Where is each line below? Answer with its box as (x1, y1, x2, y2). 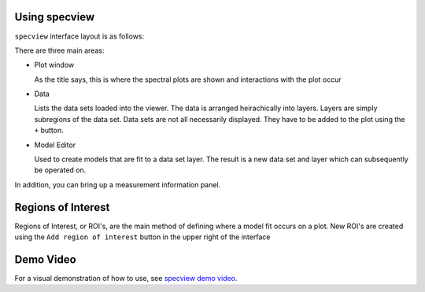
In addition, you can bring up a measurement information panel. (14, 179, 221, 189)
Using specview (14, 10, 94, 24)
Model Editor (34, 140, 76, 150)
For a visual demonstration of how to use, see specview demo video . (14, 274, 238, 283)
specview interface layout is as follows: (14, 31, 145, 41)
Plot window (34, 60, 75, 70)
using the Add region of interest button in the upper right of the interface (14, 232, 271, 242)
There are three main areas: (14, 46, 105, 55)
